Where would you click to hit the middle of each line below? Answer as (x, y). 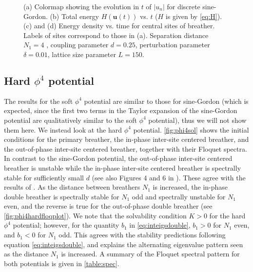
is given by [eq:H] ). (194, 16)
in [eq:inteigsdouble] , (160, 225)
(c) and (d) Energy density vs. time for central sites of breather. (119, 26)
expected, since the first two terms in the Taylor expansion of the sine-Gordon (121, 110)
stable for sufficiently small (44, 177)
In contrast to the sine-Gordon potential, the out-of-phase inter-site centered (118, 158)
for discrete (184, 6)
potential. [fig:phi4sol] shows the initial (191, 129)
